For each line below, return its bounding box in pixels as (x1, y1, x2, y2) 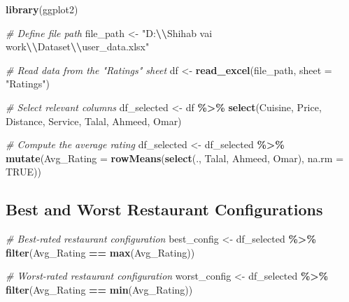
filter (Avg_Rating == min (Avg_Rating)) (6, 282, 193, 296)
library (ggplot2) (6, 2, 78, 16)
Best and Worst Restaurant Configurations (6, 199, 323, 220)
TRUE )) (6, 164, 41, 179)
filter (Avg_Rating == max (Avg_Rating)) (6, 245, 195, 259)
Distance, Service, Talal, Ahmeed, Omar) (6, 113, 182, 128)
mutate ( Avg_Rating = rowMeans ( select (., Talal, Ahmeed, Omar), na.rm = (6, 150, 344, 165)
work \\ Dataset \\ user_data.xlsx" (6, 39, 150, 54)
